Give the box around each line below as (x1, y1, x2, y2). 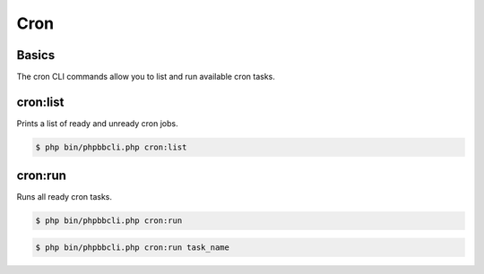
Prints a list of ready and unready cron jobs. (16, 117, 178, 129)
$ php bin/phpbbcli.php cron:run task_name (35, 243, 230, 253)
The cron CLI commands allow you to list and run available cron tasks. (16, 72, 275, 82)
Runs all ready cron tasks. (16, 192, 112, 202)
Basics (16, 47, 56, 63)
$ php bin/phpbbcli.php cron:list (35, 141, 187, 152)
